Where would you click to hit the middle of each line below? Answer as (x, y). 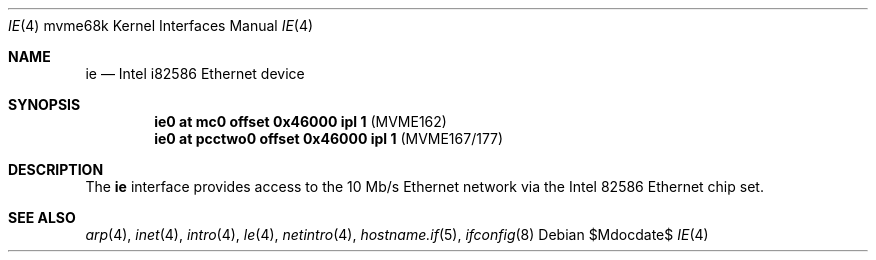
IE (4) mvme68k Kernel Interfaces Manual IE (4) (161, 25)
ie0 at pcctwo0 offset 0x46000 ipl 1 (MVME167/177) (329, 138)
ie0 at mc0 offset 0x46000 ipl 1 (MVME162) (300, 121)
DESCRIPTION (56, 169)
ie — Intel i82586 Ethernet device (195, 73)
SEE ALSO (42, 217)
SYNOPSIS (44, 104)
